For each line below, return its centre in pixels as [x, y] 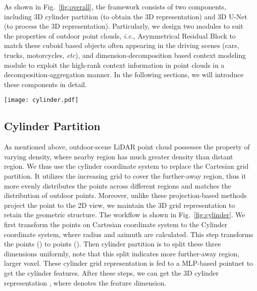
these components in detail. [46, 84]
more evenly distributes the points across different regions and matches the [118, 185]
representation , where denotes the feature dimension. [85, 282]
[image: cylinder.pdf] [41, 100]
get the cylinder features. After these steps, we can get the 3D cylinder [111, 272]
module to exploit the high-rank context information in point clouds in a [114, 65]
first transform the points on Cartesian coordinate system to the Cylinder [116, 224]
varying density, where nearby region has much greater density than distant [119, 156]
